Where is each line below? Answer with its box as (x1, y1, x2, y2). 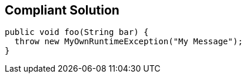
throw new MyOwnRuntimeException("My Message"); (14, 37, 243, 47)
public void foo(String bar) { (5, 27, 149, 37)
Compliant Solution (5, 3, 119, 17)
